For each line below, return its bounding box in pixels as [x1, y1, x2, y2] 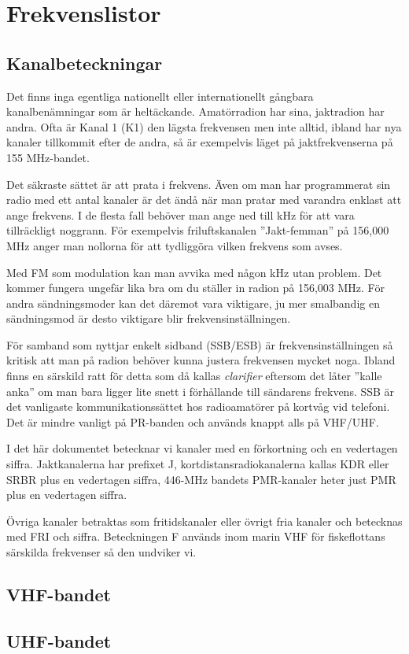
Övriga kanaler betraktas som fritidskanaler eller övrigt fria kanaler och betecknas [6, 512, 403, 529]
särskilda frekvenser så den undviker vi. [6, 544, 197, 560]
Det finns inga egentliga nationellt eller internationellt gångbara [6, 87, 314, 104]
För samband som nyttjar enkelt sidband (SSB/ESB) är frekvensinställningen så [6, 336, 393, 353]
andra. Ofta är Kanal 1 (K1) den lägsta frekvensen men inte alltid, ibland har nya [6, 118, 402, 135]
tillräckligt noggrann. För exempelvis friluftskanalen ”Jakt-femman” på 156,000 [6, 222, 389, 238]
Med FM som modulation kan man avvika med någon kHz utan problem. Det [6, 264, 382, 280]
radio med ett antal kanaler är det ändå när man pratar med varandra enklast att [6, 191, 402, 208]
